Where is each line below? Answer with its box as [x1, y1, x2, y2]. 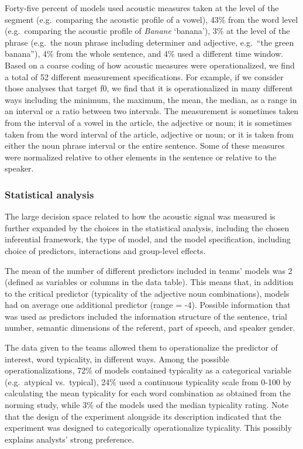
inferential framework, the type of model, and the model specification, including [5, 233, 291, 245]
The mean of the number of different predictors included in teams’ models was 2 [5, 264, 292, 276]
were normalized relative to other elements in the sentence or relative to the [5, 150, 277, 163]
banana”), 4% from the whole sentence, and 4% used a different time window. [5, 47, 284, 60]
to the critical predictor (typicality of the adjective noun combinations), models [5, 287, 290, 299]
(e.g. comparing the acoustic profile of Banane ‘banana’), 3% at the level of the [5, 25, 290, 37]
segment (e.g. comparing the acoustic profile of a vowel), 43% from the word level [5, 13, 298, 25]
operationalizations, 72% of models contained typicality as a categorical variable [5, 364, 291, 376]
